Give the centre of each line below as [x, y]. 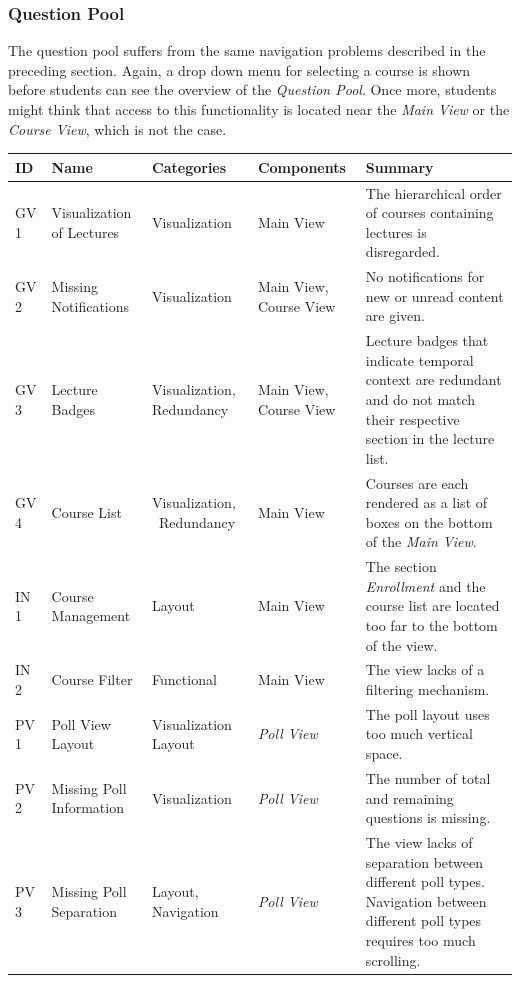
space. [384, 753]
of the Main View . [421, 541]
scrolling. [393, 959]
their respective [412, 418]
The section [401, 566]
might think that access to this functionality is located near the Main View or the [259, 109]
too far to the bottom [431, 625]
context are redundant [433, 379]
